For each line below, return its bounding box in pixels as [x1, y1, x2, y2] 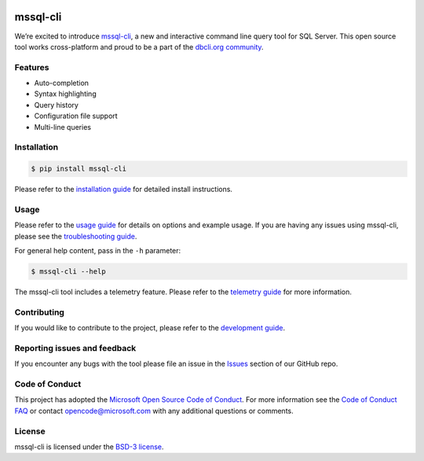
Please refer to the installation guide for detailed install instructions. [14, 185, 233, 194]
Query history [34, 100, 79, 109]
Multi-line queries [34, 122, 92, 131]
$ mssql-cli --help [31, 267, 106, 276]
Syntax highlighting [34, 89, 97, 98]
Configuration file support [34, 111, 118, 121]
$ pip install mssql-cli [31, 164, 127, 173]
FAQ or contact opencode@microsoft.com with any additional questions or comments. [14, 406, 294, 415]
